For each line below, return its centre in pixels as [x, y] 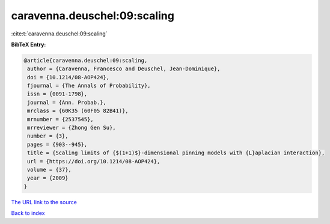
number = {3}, [48, 136]
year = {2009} [48, 178]
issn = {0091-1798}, [57, 94]
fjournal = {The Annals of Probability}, [89, 86]
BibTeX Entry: [29, 44]
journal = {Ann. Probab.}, [67, 102]
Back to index [28, 213]
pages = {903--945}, [57, 144]
